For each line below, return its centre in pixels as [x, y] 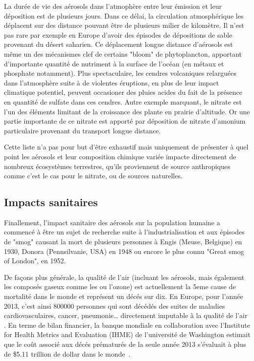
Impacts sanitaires [51, 202]
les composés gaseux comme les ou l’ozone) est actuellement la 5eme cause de [120, 287]
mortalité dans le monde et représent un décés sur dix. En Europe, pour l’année [124, 296]
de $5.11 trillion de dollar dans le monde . [67, 353]
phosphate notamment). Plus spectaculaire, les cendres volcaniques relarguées [120, 73]
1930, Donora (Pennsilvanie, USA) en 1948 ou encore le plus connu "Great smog [124, 251]
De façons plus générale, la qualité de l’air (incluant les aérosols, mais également [124, 277]
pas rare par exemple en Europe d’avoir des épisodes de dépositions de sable [118, 34]
